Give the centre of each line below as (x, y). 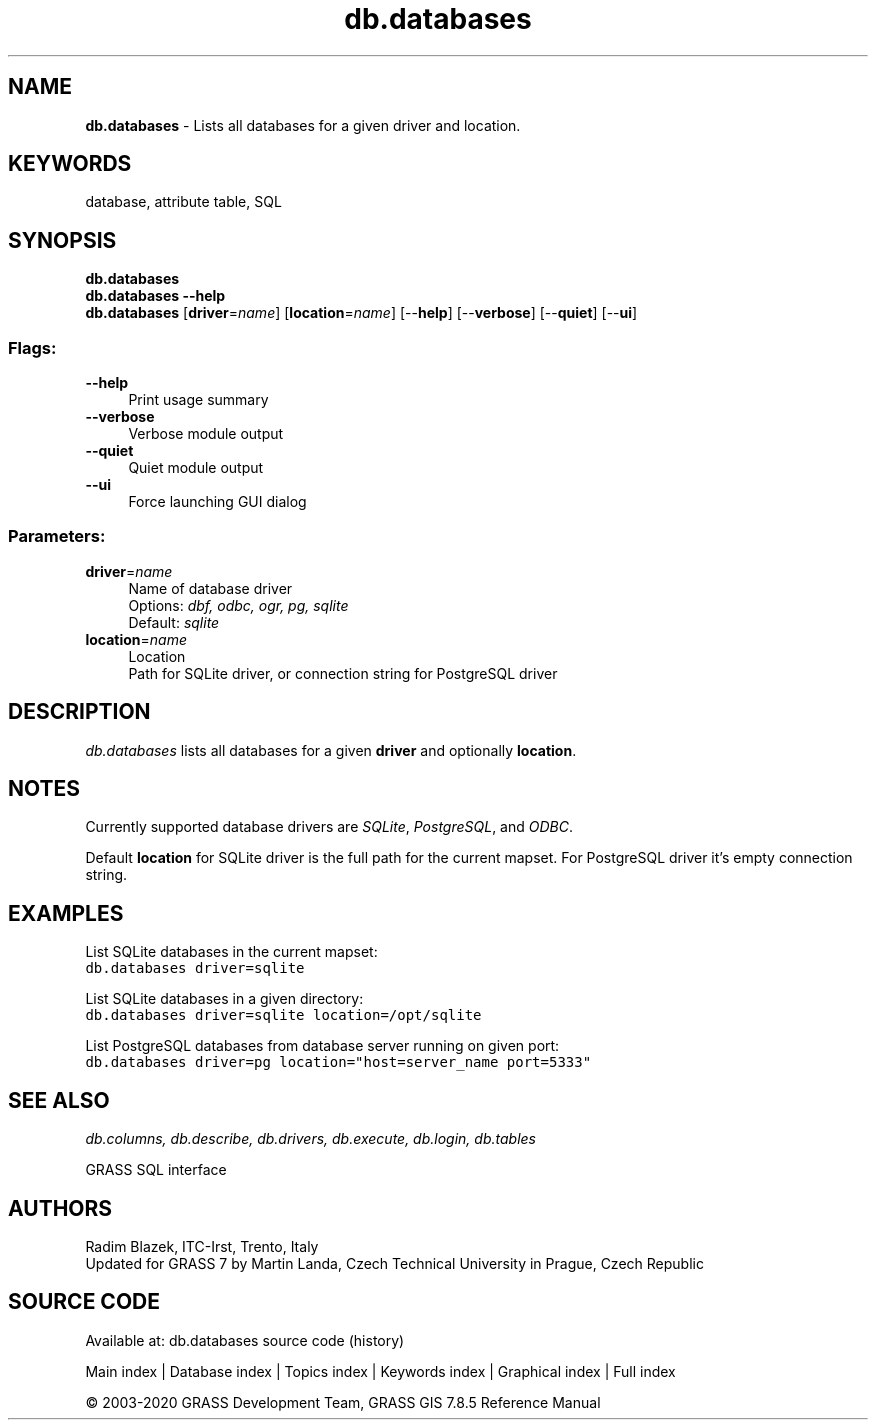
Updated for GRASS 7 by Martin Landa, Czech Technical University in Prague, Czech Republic (394, 1263)
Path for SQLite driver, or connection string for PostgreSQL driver (343, 673)
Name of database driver (210, 588)
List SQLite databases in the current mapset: (231, 952)
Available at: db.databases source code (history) (245, 1340)
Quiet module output (196, 468)
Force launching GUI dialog (217, 502)
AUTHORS (60, 1208)
